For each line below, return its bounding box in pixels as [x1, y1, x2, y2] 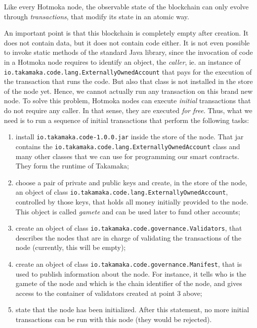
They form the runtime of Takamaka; [15, 161, 129, 171]
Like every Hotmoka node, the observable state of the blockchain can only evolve [4, 1, 249, 11]
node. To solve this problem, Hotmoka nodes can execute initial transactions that [4, 95, 251, 106]
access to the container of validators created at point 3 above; [15, 287, 202, 298]
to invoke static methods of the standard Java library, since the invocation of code [4, 47, 253, 57]
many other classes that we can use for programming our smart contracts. [15, 151, 239, 161]
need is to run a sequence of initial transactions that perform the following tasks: [4, 115, 249, 125]
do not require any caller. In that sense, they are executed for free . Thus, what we [4, 105, 253, 115]
